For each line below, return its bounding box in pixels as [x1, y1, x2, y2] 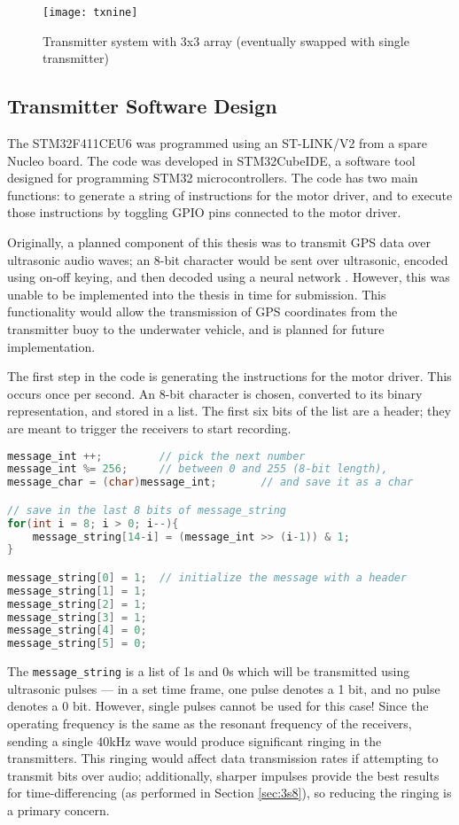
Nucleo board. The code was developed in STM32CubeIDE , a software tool [7, 151, 416, 169]
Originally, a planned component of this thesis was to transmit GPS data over [7, 233, 431, 252]
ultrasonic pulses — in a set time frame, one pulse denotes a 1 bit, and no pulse [7, 679, 440, 697]
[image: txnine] [43, 6, 138, 19]
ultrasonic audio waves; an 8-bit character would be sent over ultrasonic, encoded [7, 250, 448, 269]
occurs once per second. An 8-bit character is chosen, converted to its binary [7, 384, 423, 402]
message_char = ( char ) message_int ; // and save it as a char [7, 476, 414, 489]
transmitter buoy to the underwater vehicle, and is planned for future [7, 319, 385, 338]
